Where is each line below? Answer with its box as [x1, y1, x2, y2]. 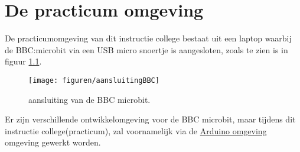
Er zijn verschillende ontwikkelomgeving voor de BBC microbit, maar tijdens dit [5, 113, 296, 125]
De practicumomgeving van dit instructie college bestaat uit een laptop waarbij [5, 32, 292, 44]
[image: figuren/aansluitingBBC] [28, 76, 159, 85]
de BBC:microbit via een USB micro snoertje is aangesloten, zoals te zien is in [5, 43, 288, 56]
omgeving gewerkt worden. [5, 136, 101, 148]
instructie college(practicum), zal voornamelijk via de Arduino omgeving [5, 124, 267, 137]
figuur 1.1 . [5, 55, 42, 67]
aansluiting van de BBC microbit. [28, 93, 151, 105]
